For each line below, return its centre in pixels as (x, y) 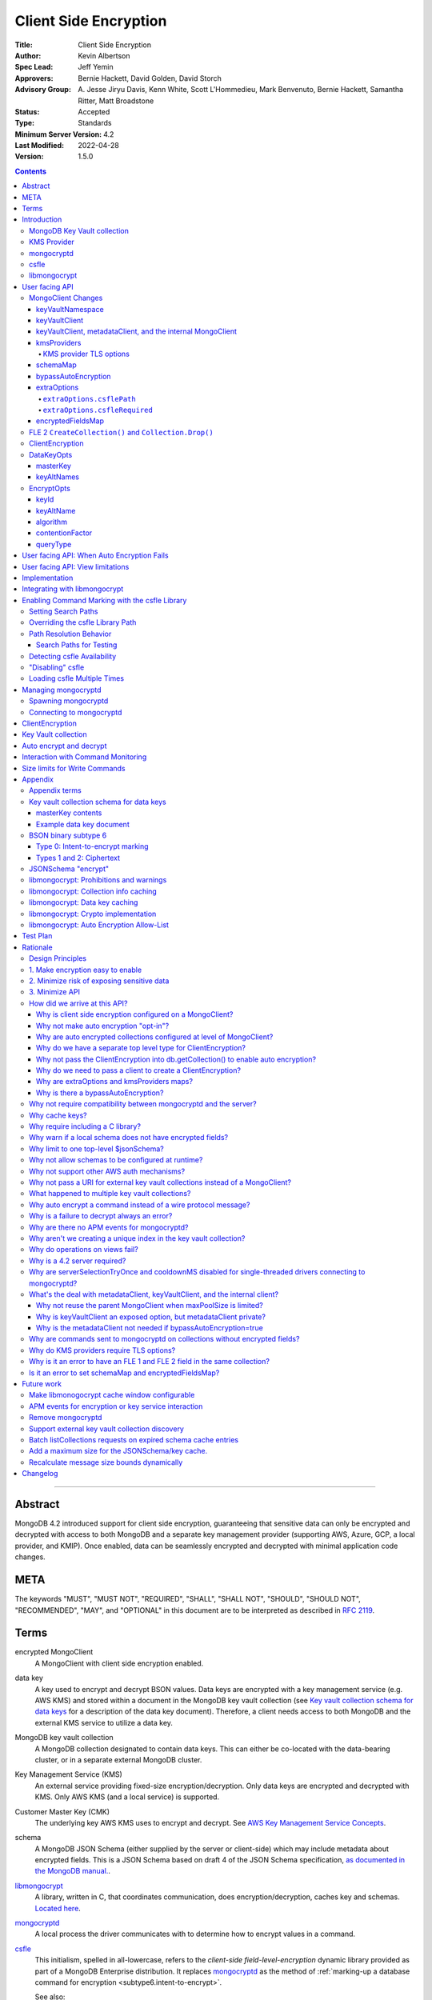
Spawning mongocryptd (69, 701)
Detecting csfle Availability (73, 656)
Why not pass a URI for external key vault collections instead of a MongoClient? (160, 1182)
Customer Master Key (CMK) (62, 1811)
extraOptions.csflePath (89, 399)
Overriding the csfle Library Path (83, 622)
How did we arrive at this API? (78, 1003)
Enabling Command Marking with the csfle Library (104, 600)
